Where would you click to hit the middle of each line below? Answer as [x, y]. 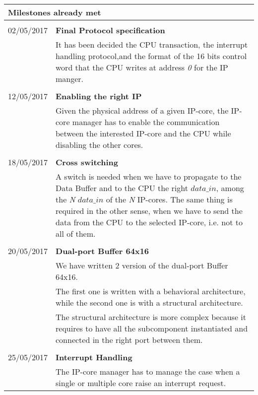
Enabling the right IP [99, 96]
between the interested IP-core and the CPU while [143, 133]
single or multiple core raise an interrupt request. [141, 383]
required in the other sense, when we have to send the [149, 211]
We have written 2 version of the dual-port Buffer [142, 265]
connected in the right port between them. [129, 340]
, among [230, 188]
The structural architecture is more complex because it [151, 317]
